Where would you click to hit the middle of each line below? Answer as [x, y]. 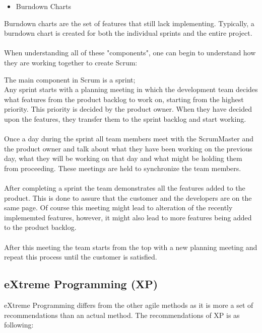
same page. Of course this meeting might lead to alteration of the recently [118, 207]
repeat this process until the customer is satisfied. [81, 257]
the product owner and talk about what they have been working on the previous [128, 148]
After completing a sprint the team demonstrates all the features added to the [125, 188]
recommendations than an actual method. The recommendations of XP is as [122, 315]
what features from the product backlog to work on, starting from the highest [124, 99]
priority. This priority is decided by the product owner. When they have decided [128, 109]
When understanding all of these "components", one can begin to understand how [130, 53]
